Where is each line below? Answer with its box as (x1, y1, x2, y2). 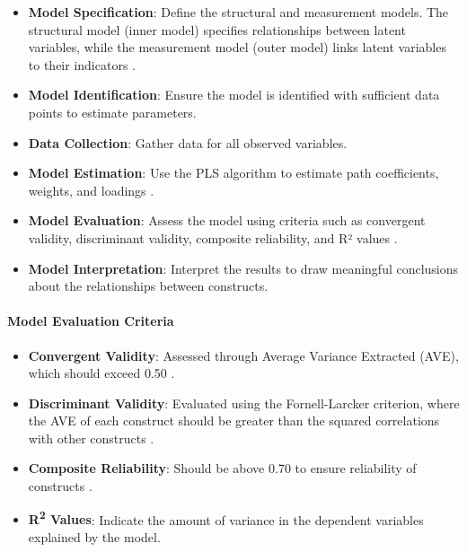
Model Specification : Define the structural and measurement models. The (28, 3, 449, 21)
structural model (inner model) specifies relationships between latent (28, 20, 406, 39)
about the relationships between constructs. (28, 276, 269, 295)
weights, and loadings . (28, 180, 154, 199)
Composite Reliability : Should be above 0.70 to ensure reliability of (28, 459, 417, 478)
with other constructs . (28, 428, 154, 447)
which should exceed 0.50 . (28, 364, 175, 382)
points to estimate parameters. (28, 102, 197, 121)
